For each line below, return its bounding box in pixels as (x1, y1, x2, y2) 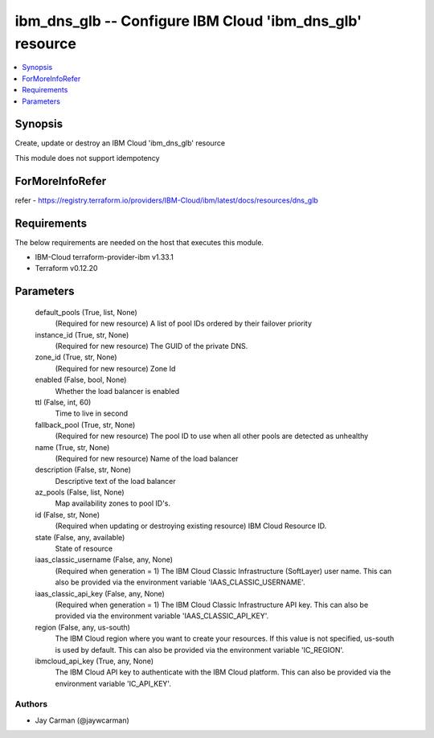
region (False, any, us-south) (35, 622, 130, 632)
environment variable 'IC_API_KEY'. (55, 679, 172, 688)
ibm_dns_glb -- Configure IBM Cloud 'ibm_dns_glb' (14, 12, 362, 30)
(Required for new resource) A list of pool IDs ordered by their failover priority (55, 318, 313, 329)
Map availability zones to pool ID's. (55, 498, 171, 508)
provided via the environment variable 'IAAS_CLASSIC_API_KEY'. (55, 611, 269, 621)
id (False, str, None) (35, 510, 100, 519)
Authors (14, 699, 48, 710)
